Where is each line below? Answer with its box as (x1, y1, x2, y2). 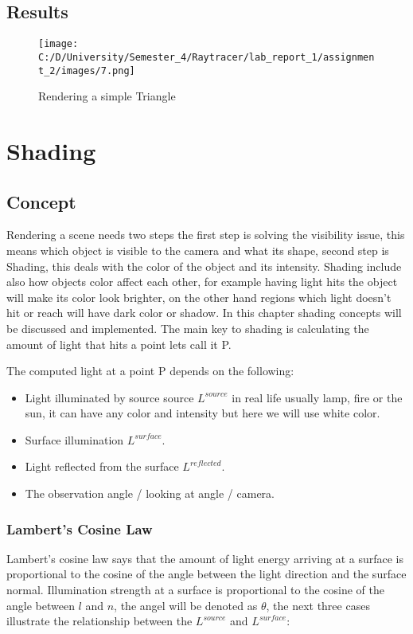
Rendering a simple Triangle (38, 88, 176, 104)
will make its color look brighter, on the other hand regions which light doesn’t (6, 288, 392, 305)
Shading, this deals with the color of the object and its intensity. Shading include (6, 257, 402, 274)
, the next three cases (266, 597, 370, 613)
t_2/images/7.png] (38, 65, 135, 76)
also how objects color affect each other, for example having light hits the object (6, 273, 398, 290)
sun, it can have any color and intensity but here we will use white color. (25, 405, 380, 421)
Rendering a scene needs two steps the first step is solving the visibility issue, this (6, 226, 405, 243)
